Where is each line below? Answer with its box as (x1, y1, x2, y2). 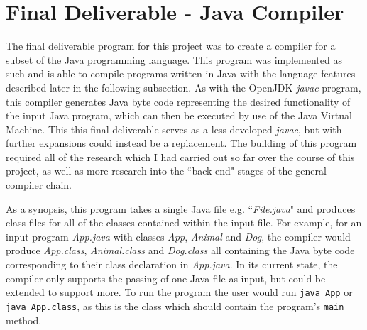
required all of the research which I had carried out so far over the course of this (6, 149, 355, 164)
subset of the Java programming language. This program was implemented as (6, 52, 342, 67)
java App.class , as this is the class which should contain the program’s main (6, 298, 344, 313)
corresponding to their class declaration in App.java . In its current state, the (6, 257, 338, 272)
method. (6, 312, 42, 327)
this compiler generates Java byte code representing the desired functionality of (6, 94, 351, 109)
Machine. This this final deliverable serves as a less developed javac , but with (6, 121, 342, 136)
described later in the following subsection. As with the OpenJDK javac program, (6, 79, 361, 94)
